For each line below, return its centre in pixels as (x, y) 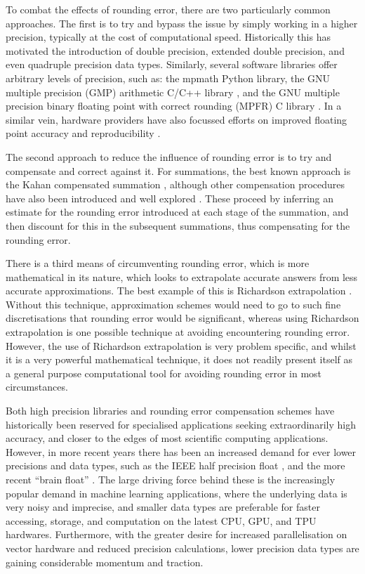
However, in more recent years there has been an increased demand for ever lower (181, 451)
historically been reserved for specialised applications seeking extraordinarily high (181, 424)
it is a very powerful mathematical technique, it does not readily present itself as (179, 359)
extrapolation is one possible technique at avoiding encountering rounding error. (178, 332)
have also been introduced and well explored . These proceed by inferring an (170, 198)
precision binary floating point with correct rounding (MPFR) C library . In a (174, 106)
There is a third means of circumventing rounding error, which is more (158, 263)
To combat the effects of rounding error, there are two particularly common (168, 9)
